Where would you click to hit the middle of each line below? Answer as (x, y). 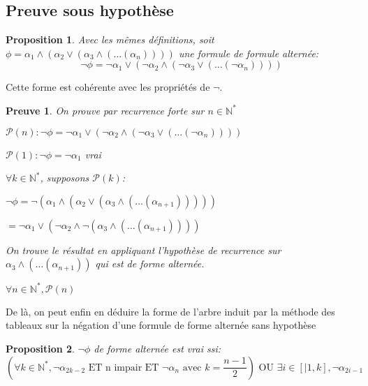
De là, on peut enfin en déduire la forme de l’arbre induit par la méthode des (170, 311)
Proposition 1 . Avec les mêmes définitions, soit (110, 39)
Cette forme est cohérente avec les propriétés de (108, 87)
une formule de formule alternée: (249, 53)
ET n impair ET (124, 368)
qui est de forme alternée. (150, 263)
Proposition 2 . (40, 349)
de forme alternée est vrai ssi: (157, 349)
